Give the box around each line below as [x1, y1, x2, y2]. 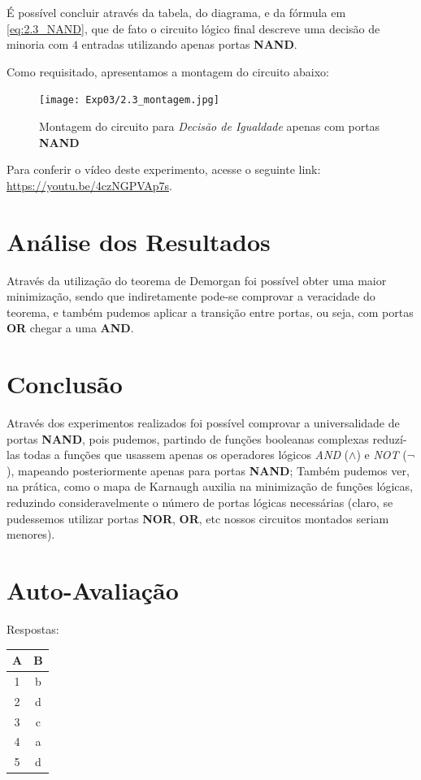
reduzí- [372, 430, 407, 447]
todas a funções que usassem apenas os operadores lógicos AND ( [24, 446, 349, 463]
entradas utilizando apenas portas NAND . [81, 36, 297, 53]
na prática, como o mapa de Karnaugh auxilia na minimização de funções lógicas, [7, 478, 413, 495]
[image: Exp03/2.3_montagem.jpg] [39, 94, 219, 106]
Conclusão [7, 367, 123, 401]
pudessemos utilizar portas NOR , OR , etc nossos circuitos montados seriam [7, 509, 389, 526]
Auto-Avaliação [7, 573, 179, 606]
